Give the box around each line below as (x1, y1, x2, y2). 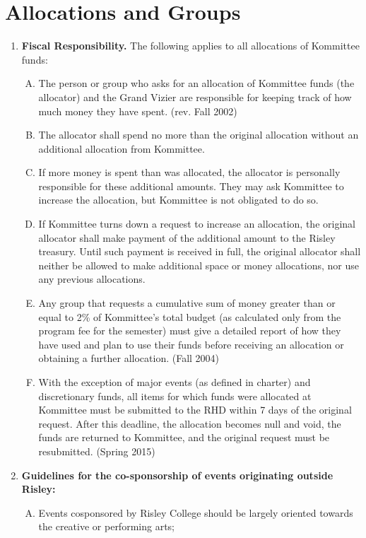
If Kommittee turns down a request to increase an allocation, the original (38, 216, 355, 231)
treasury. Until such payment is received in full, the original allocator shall (38, 244, 361, 259)
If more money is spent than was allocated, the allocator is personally (38, 165, 341, 180)
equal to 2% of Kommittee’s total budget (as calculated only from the (38, 309, 341, 324)
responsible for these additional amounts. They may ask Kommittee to (38, 178, 344, 193)
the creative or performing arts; (38, 519, 175, 534)
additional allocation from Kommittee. (38, 141, 205, 156)
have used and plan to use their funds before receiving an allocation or (38, 337, 344, 351)
